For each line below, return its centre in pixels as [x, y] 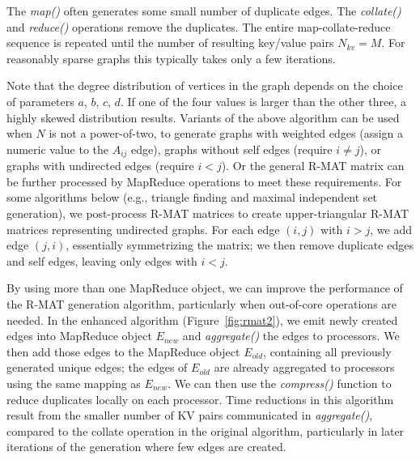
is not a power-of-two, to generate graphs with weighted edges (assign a [226, 133]
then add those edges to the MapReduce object [123, 351]
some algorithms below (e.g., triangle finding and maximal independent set [192, 197]
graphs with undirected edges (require [100, 166]
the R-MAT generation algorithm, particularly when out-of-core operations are [202, 303]
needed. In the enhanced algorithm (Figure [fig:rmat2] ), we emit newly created [202, 319]
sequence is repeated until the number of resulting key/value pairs [170, 43]
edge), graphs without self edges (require [232, 149]
